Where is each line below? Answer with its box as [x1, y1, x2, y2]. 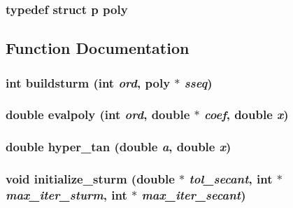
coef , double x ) [203, 106, 289, 123]
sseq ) [184, 74, 213, 91]
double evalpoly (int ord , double [6, 106, 190, 123]
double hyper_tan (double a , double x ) [6, 138, 231, 155]
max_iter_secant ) [141, 186, 246, 203]
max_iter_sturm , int [6, 186, 127, 203]
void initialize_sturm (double [6, 170, 175, 188]
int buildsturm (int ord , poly [6, 74, 171, 91]
